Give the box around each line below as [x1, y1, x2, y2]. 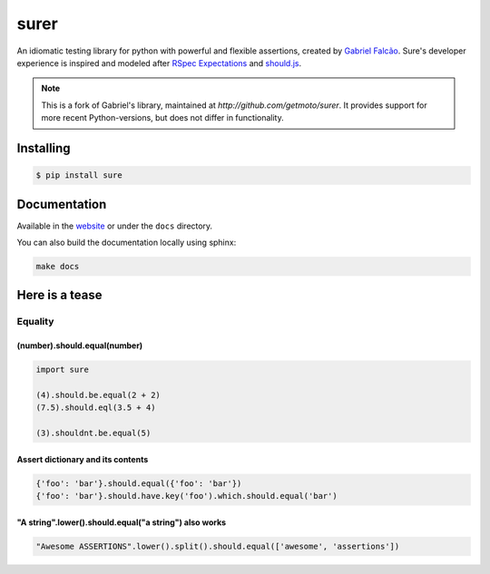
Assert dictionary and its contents [16, 453, 149, 464]
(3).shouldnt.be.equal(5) [35, 428, 152, 439]
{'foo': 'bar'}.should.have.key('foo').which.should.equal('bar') [35, 491, 338, 501]
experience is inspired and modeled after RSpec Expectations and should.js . [16, 57, 302, 68]
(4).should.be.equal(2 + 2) [35, 390, 161, 400]
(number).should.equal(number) [16, 340, 143, 351]
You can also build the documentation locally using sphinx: [16, 237, 237, 248]
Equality [16, 316, 54, 328]
